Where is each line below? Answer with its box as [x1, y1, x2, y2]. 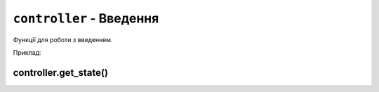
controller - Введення [13, 11, 159, 26]
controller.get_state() [13, 67, 109, 79]
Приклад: [13, 48, 41, 56]
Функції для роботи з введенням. [13, 35, 113, 44]
